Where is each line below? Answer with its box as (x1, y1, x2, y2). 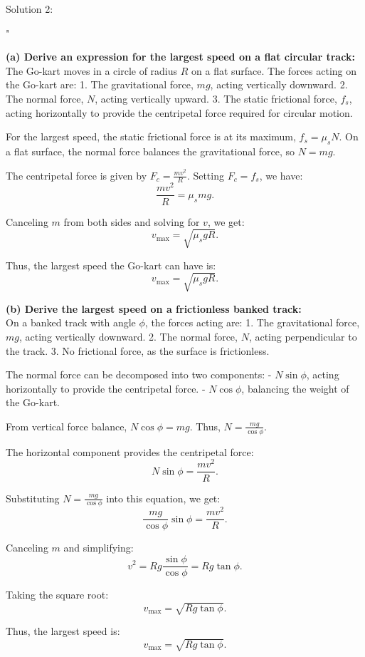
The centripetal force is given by (6, 167, 147, 182)
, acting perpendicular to (248, 328, 357, 343)
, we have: (259, 167, 303, 182)
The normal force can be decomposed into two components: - (6, 367, 272, 382)
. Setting (186, 167, 224, 182)
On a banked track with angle (6, 315, 136, 330)
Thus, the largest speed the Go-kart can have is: (6, 257, 216, 272)
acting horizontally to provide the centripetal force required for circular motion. (6, 105, 353, 120)
